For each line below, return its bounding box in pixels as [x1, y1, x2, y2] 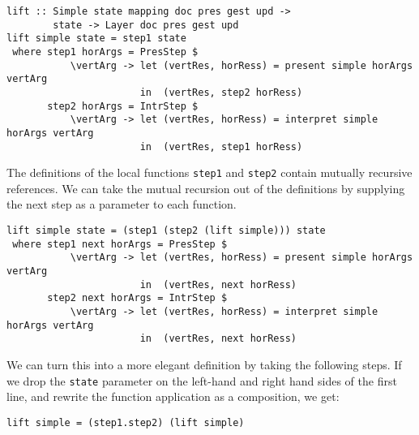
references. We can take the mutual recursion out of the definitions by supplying [6, 179, 405, 196]
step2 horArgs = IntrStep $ [47, 100, 199, 112]
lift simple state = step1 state [6, 32, 186, 45]
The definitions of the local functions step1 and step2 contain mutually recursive [6, 164, 413, 181]
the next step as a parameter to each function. [6, 196, 237, 213]
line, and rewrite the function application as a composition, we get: [6, 388, 340, 405]
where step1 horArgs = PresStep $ [12, 45, 199, 58]
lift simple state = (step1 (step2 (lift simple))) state [6, 225, 326, 237]
